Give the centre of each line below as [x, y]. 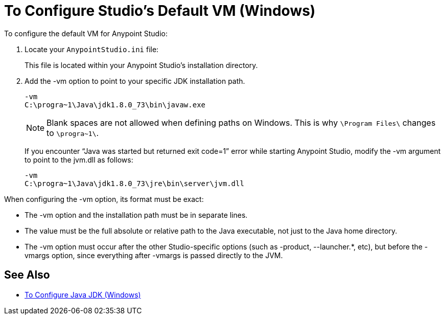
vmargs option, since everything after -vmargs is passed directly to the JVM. [154, 255]
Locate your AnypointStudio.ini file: [92, 49]
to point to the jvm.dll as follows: [79, 159]
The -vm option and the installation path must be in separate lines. [136, 215]
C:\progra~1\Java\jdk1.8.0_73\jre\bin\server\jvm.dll [134, 183]
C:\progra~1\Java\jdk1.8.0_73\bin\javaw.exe [115, 105]
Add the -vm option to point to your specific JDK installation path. [135, 81]
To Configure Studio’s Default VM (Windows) [160, 11]
